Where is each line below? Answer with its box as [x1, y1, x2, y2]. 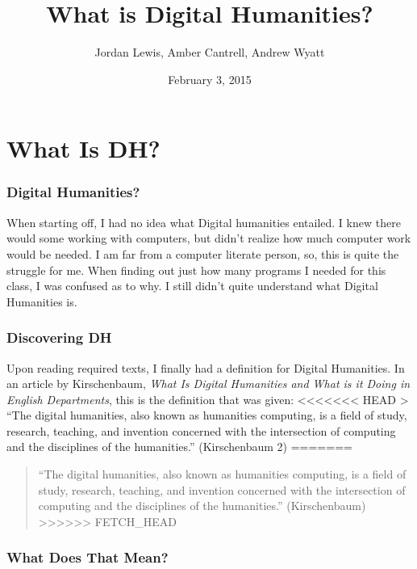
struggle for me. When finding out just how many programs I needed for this [6, 261, 386, 278]
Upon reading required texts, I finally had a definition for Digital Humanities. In [6, 359, 405, 376]
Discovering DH [6, 327, 112, 348]
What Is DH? [6, 132, 161, 165]
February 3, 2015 [168, 70, 252, 87]
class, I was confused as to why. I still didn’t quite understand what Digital [6, 277, 378, 294]
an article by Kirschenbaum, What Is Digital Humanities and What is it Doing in [6, 375, 411, 392]
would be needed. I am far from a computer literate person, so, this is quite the [6, 245, 399, 262]
